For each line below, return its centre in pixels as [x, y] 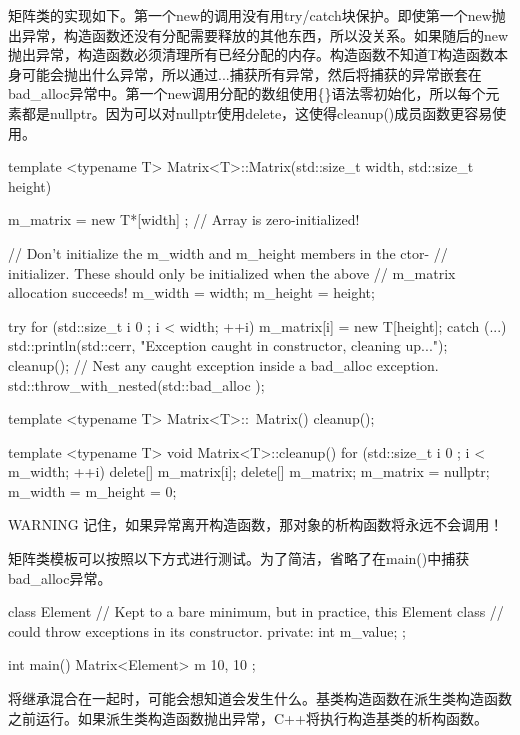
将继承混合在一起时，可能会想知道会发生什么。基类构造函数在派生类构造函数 [260, 698]
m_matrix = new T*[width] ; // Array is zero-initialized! [184, 219]
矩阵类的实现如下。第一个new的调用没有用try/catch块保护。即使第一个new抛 [257, 15]
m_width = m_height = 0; [92, 490]
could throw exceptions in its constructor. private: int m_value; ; [207, 630]
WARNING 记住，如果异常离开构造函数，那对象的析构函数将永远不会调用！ [256, 524]
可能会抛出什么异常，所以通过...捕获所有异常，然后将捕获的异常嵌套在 [251, 73]
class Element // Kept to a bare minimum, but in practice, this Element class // [256, 611]
